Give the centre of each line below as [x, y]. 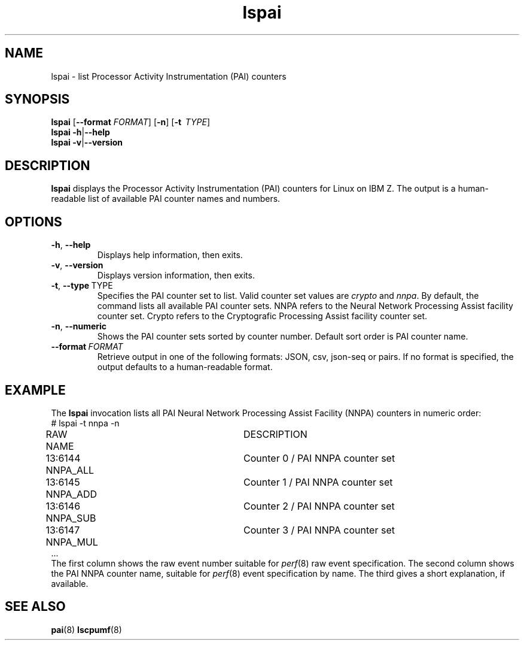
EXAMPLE [35, 390]
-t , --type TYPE [82, 286]
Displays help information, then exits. [170, 255]
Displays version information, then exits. [176, 275]
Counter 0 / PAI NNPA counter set [319, 458]
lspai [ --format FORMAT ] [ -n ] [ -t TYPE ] [131, 122]
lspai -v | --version [87, 143]
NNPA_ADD [71, 494]
